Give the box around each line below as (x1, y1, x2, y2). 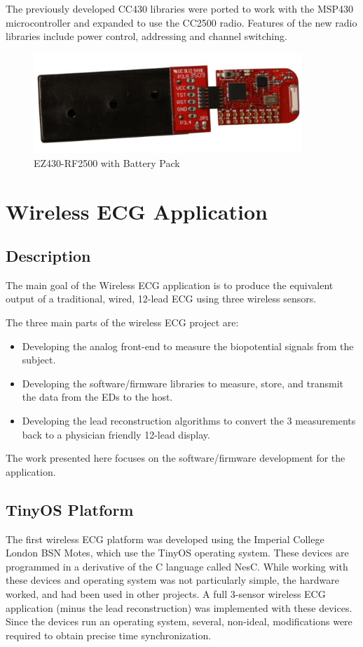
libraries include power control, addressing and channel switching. (6, 29, 287, 44)
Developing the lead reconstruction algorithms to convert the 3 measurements (22, 413, 356, 428)
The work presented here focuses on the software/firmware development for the (6, 451, 345, 465)
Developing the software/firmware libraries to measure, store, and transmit (22, 375, 344, 390)
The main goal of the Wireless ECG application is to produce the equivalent (6, 277, 334, 292)
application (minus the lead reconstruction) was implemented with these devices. (6, 600, 352, 615)
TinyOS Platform (6, 498, 134, 520)
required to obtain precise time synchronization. (6, 627, 212, 642)
